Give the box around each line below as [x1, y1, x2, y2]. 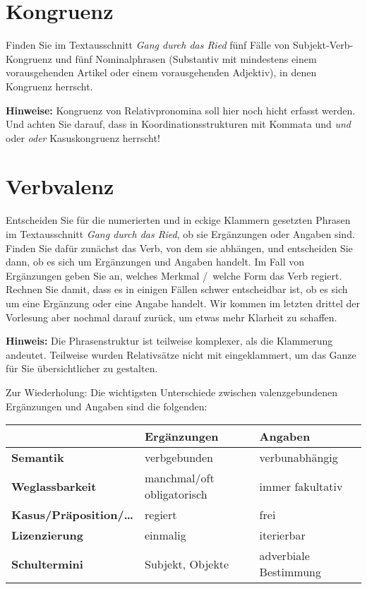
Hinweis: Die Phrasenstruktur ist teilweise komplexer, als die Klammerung [6, 333, 333, 348]
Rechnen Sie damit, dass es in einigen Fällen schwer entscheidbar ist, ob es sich [6, 282, 348, 297]
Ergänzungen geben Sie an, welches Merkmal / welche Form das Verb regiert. [6, 268, 342, 282]
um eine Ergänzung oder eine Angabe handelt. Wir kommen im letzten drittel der [6, 295, 361, 310]
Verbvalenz [6, 172, 114, 201]
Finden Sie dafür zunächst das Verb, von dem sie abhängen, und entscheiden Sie [6, 240, 353, 255]
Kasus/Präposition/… [11, 506, 134, 523]
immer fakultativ [259, 477, 343, 494]
